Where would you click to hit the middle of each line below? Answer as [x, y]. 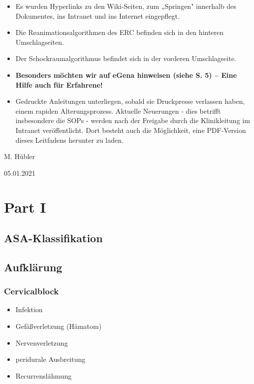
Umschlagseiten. [40, 42]
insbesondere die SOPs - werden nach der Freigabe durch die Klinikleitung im [133, 120]
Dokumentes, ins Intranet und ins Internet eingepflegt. [97, 16]
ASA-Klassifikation [53, 238]
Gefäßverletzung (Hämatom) [59, 326]
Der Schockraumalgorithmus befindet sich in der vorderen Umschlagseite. [126, 58]
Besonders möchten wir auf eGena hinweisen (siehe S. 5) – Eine [126, 75]
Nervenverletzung [42, 342]
